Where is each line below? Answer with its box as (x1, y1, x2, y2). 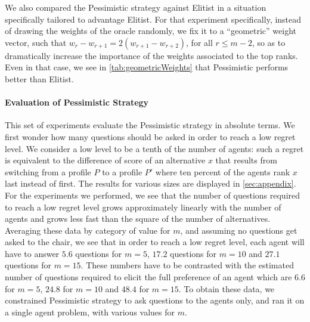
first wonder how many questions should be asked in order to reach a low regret (5, 130, 296, 143)
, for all (186, 36, 213, 48)
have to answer (5, 247, 60, 259)
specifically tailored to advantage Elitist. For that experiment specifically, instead (5, 13, 302, 25)
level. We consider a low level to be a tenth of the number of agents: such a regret (5, 142, 304, 154)
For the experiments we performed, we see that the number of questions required (5, 188, 300, 201)
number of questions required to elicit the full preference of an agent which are (5, 271, 292, 283)
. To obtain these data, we (178, 282, 275, 295)
